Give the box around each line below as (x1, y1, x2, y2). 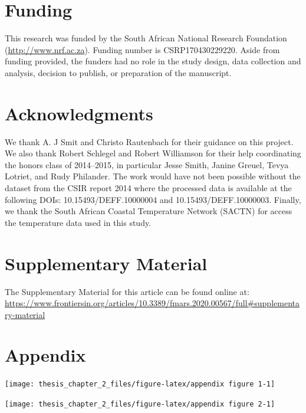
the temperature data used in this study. (5, 216, 152, 228)
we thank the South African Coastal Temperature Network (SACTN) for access (5, 205, 292, 217)
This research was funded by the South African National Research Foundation (5, 32, 287, 44)
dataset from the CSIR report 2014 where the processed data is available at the (5, 182, 292, 194)
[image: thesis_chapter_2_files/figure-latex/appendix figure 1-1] (5, 380, 275, 389)
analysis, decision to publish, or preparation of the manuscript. (5, 66, 232, 78)
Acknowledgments (5, 101, 153, 125)
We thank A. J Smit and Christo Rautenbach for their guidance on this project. (5, 135, 294, 147)
